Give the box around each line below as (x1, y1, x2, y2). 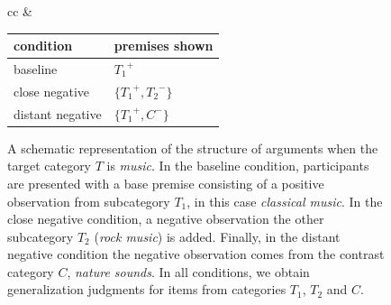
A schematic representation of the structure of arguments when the (7, 138, 378, 157)
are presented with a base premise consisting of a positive (7, 173, 324, 192)
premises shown (114, 36, 214, 55)
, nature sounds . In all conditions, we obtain (67, 262, 310, 281)
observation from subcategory (7, 191, 170, 210)
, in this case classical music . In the (186, 191, 383, 210)
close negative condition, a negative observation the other (7, 209, 324, 228)
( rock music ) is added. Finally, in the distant (94, 226, 341, 245)
